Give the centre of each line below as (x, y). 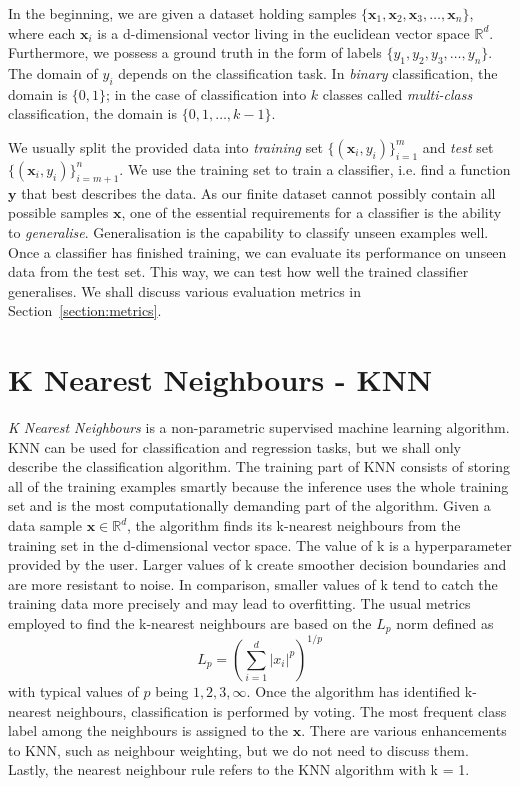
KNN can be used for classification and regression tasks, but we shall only (234, 446)
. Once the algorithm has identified (353, 690)
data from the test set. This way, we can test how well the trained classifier (238, 271)
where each (42, 32)
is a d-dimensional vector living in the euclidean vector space (283, 32)
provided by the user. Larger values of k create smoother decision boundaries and (257, 564)
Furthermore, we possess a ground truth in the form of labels (195, 52)
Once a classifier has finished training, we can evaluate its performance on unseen (257, 251)
